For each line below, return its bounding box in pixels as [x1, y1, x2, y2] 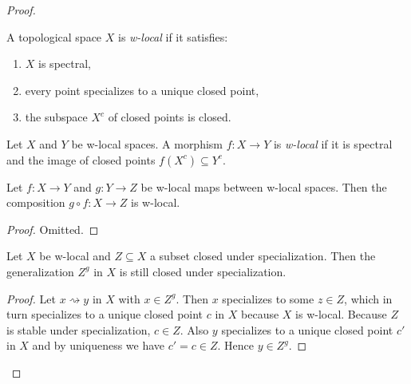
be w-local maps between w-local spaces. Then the [140, 178, 387, 195]
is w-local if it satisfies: [117, 28, 228, 45]
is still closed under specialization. [119, 263, 287, 279]
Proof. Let [6, 290, 56, 307]
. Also [180, 321, 209, 338]
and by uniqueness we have [32, 337, 165, 354]
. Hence [217, 337, 254, 354]
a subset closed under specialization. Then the [149, 247, 376, 264]
